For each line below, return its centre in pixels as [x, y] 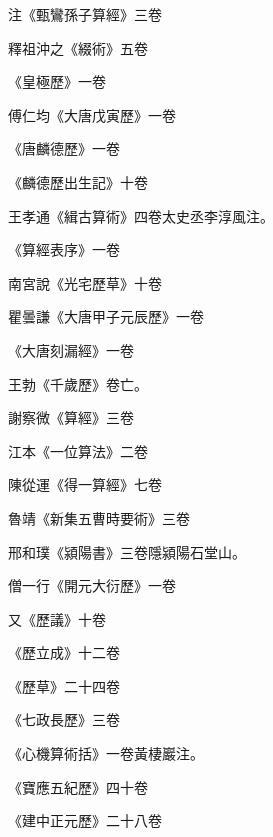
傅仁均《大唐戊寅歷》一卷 [92, 114]
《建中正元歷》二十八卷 [85, 820]
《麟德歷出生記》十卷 [78, 181]
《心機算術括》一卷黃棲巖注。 [106, 753]
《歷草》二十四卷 [64, 685]
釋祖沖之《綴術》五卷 [78, 47]
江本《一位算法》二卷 [78, 450]
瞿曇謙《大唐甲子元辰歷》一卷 [106, 316]
